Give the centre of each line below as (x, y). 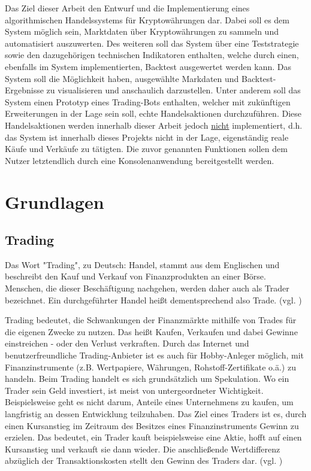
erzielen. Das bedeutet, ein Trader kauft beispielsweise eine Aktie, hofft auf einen (153, 437)
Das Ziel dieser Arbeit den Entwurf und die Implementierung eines (127, 8)
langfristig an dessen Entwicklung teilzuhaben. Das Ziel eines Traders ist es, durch (156, 414)
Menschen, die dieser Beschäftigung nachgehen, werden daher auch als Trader (147, 288)
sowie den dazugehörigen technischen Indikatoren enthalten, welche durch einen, (152, 55)
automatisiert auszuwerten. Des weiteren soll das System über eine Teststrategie (152, 43)
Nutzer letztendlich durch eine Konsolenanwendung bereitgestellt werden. (140, 160)
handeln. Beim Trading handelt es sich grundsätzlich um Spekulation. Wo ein (147, 379)
